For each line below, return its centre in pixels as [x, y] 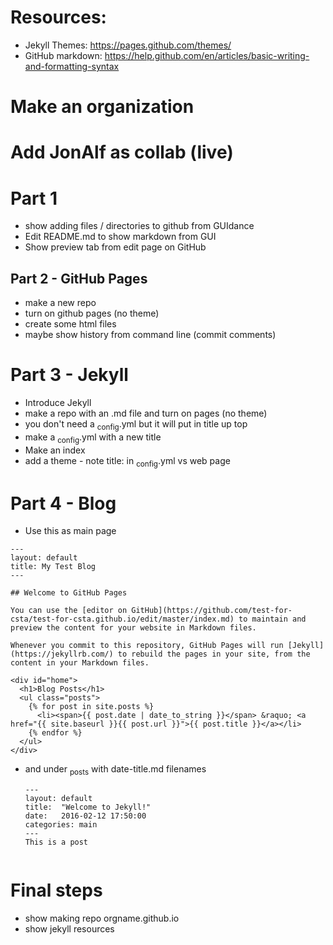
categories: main [61, 825]
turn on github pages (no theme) [92, 313]
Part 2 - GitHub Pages [79, 278]
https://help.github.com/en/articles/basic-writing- [207, 55]
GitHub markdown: [63, 55]
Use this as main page [70, 531]
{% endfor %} [55, 733]
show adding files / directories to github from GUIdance [139, 226]
